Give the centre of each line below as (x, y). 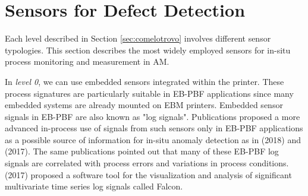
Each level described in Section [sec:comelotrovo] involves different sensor (138, 38)
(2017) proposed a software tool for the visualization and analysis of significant (148, 174)
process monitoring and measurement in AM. (87, 61)
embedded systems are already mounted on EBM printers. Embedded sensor (144, 105)
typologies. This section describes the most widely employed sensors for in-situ (148, 50)
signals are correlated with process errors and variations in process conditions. (147, 163)
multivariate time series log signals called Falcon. (94, 186)
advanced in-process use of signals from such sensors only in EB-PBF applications (154, 128)
